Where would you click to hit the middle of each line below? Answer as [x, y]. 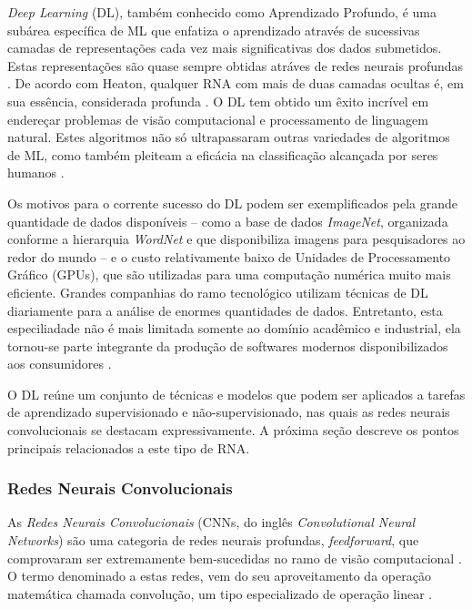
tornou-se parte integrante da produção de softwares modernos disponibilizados [228, 345]
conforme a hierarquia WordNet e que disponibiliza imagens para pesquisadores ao [236, 239]
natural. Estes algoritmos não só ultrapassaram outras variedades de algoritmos [229, 137]
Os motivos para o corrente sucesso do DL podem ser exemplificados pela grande [232, 203]
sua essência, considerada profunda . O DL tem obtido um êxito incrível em [218, 101]
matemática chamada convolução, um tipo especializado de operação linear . [220, 593]
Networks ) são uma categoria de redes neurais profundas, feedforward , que [213, 540]
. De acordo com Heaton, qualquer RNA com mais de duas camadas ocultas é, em [236, 83]
